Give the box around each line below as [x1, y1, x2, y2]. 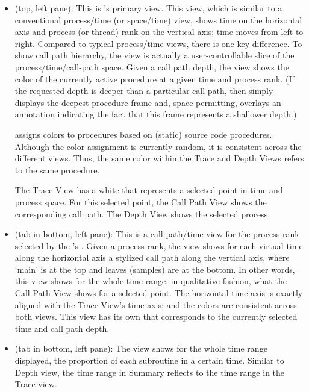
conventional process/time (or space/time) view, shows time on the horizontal [14, 13, 302, 26]
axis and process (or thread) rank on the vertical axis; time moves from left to [14, 25, 304, 38]
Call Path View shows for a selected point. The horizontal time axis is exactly [14, 287, 303, 299]
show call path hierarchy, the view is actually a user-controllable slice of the [14, 49, 295, 61]
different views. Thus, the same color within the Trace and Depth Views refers [14, 152, 304, 164]
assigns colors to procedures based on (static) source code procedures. [14, 128, 272, 140]
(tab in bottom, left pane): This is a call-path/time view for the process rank [14, 228, 299, 240]
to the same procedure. [14, 163, 100, 176]
